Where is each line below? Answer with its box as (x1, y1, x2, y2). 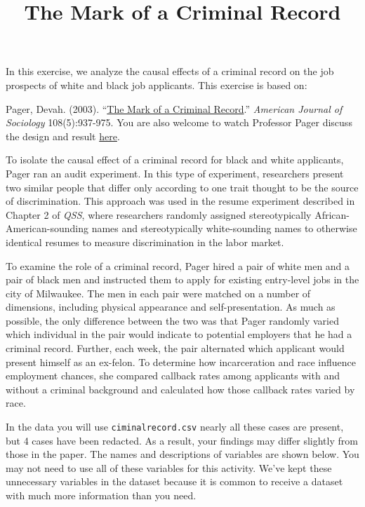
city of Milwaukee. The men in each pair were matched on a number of (6, 285, 311, 300)
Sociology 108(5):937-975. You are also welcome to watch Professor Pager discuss (6, 115, 352, 130)
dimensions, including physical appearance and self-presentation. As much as (6, 299, 336, 314)
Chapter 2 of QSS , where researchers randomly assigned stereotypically (6, 207, 312, 222)
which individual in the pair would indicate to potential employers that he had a (6, 327, 352, 342)
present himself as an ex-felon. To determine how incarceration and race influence (6, 354, 356, 369)
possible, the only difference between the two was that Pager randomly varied (6, 313, 339, 327)
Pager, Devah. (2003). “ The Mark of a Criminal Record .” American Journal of (6, 101, 343, 116)
